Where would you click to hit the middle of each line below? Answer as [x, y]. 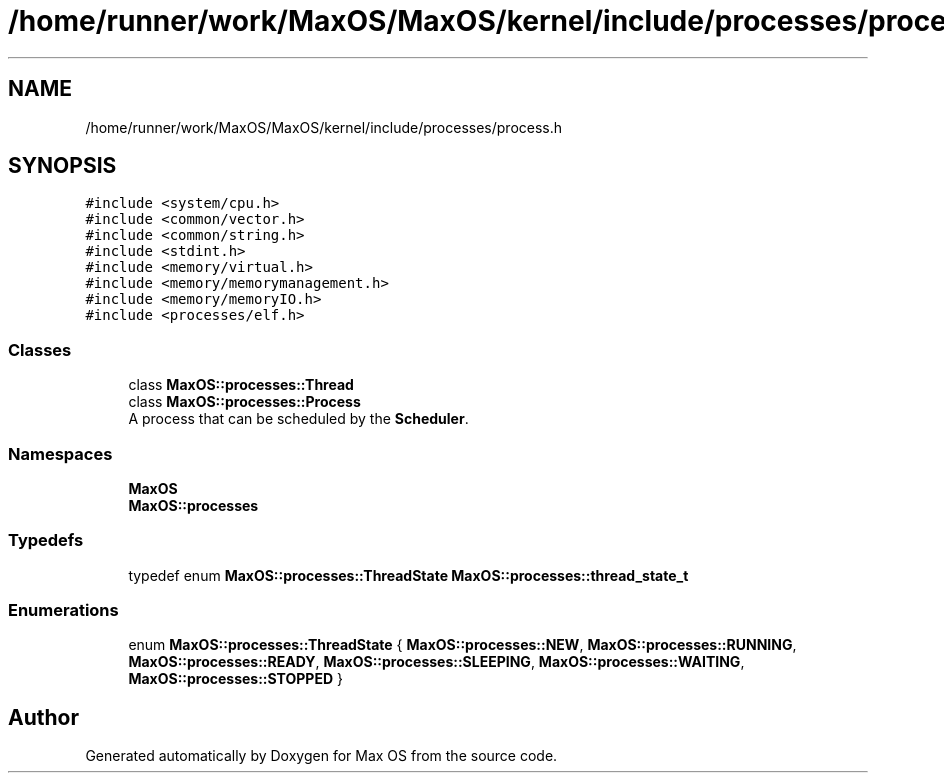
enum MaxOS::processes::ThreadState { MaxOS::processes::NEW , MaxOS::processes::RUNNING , [462, 645]
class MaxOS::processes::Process [244, 402]
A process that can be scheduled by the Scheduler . [298, 419]
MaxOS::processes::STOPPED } [235, 679]
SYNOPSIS [62, 166]
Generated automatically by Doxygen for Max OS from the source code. [321, 756]
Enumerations [63, 610]
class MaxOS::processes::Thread [241, 385]
